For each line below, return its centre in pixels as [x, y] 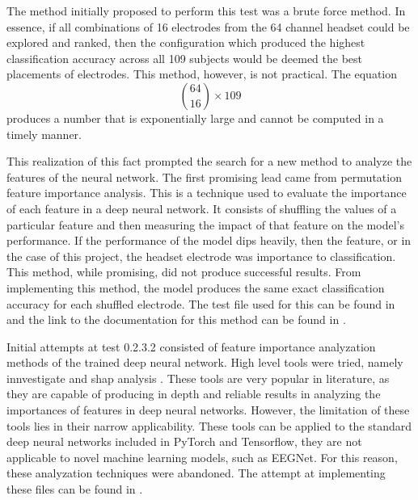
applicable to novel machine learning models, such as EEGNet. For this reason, [202, 457]
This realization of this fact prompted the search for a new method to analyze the [209, 161]
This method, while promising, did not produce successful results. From [184, 272]
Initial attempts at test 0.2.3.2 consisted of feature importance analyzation [191, 346]
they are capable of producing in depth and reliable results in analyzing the [194, 394]
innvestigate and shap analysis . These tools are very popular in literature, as [198, 378]
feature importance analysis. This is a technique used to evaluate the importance [207, 193]
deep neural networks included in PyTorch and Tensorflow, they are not [184, 441]
